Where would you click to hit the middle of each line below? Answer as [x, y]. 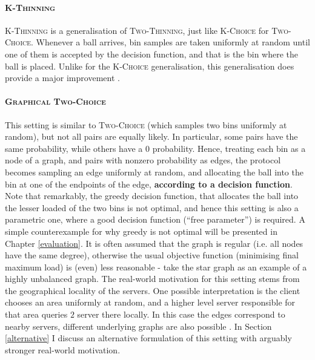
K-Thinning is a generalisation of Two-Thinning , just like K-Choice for [137, 30]
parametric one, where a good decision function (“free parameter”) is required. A [155, 219]
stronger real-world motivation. [63, 349]
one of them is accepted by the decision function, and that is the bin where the [152, 54]
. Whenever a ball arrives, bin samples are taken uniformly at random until [171, 42]
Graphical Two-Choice [55, 101]
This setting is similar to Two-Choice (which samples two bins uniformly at [146, 124]
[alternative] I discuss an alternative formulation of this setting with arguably [148, 338]
